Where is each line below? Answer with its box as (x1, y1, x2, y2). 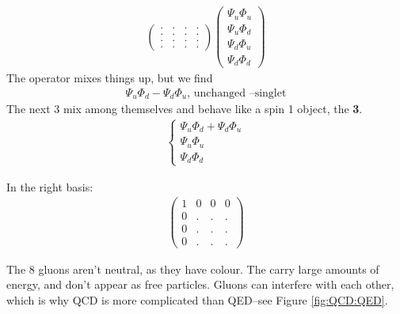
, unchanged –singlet (187, 87, 287, 99)
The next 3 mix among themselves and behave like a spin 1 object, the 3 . (6, 100, 363, 117)
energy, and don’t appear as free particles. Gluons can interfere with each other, (6, 276, 394, 293)
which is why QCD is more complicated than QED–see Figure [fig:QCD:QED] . (6, 291, 388, 308)
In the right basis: (6, 178, 93, 195)
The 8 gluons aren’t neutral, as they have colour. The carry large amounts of (6, 260, 379, 277)
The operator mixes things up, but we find (6, 70, 213, 86)
